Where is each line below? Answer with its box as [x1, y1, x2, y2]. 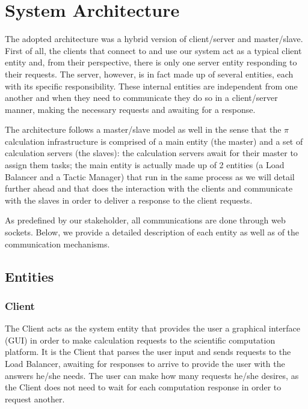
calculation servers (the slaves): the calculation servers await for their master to [5, 147, 298, 159]
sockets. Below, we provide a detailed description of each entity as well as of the [5, 226, 300, 238]
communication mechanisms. [5, 237, 110, 250]
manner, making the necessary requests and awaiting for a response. [5, 103, 256, 115]
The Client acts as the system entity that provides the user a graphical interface [5, 322, 300, 335]
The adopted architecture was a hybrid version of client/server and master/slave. [5, 32, 303, 45]
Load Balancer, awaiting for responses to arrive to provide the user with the [5, 357, 285, 369]
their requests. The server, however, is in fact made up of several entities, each [5, 67, 294, 80]
